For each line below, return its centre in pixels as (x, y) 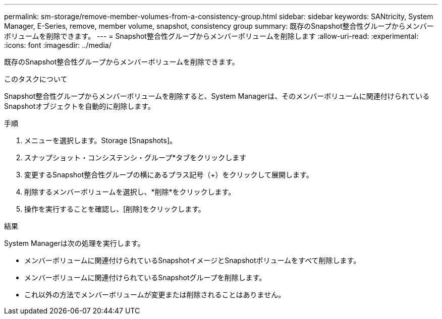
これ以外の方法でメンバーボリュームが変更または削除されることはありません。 (155, 295)
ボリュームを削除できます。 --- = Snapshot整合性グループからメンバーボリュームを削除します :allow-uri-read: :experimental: (211, 36)
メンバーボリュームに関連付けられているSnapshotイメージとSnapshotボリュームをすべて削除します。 (192, 260)
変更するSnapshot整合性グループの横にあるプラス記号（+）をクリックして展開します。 (169, 175)
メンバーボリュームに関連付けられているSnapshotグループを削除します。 (145, 277)
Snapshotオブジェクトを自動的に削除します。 (79, 106)
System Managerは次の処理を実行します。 (74, 243)
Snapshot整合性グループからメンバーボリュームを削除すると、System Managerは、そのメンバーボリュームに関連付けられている (217, 96)
